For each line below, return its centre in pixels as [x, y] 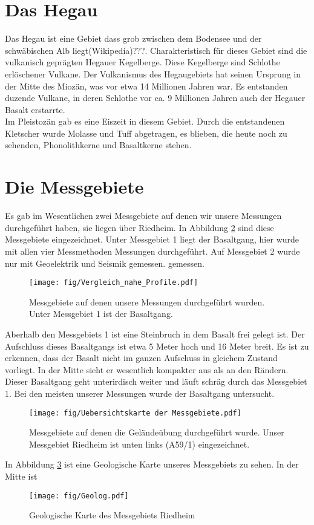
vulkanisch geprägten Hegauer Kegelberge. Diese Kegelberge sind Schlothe [142, 62]
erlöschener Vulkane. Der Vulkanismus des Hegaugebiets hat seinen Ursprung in [153, 73]
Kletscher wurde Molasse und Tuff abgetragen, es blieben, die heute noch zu [146, 133]
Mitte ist [21, 476]
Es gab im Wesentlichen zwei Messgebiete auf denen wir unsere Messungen [143, 216]
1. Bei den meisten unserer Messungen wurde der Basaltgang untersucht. [140, 393]
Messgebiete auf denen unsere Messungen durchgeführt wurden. [147, 302]
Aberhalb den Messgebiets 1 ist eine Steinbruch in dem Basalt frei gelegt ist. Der [155, 334]
